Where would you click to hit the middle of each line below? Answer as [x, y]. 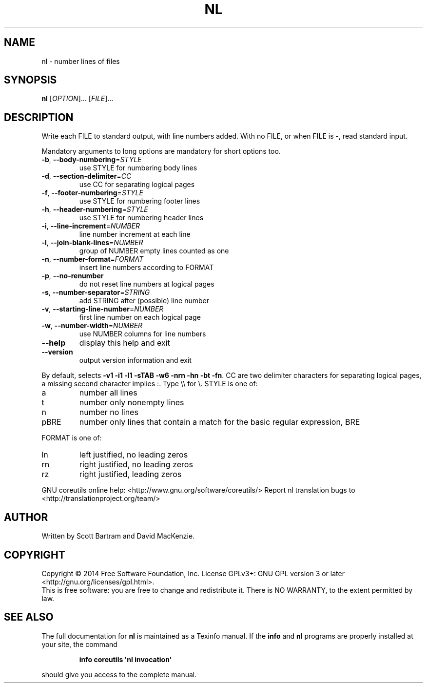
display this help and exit [125, 343]
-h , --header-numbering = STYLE [95, 209]
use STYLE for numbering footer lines [140, 201]
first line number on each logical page [140, 317]
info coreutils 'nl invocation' [126, 659]
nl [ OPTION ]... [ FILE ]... [78, 99]
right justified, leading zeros [130, 474]
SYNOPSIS [30, 80]
